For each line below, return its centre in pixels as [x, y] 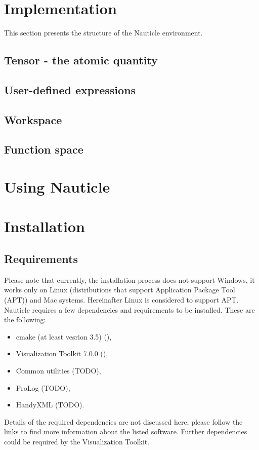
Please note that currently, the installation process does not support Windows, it [129, 279]
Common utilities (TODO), [58, 370]
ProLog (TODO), [43, 387]
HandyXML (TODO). [50, 405]
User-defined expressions [70, 89]
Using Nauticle [57, 187]
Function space [44, 149]
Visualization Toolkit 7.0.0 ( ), [62, 353]
